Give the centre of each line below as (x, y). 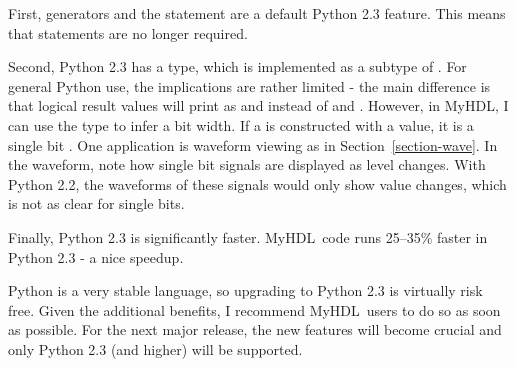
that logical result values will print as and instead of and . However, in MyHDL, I (258, 105)
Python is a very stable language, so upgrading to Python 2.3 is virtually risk (245, 290)
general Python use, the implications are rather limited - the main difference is (249, 85)
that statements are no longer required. (128, 32)
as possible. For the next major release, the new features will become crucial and (255, 329)
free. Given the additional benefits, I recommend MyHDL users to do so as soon (254, 309)
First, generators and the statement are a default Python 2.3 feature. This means (257, 13)
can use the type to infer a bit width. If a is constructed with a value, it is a (241, 124)
